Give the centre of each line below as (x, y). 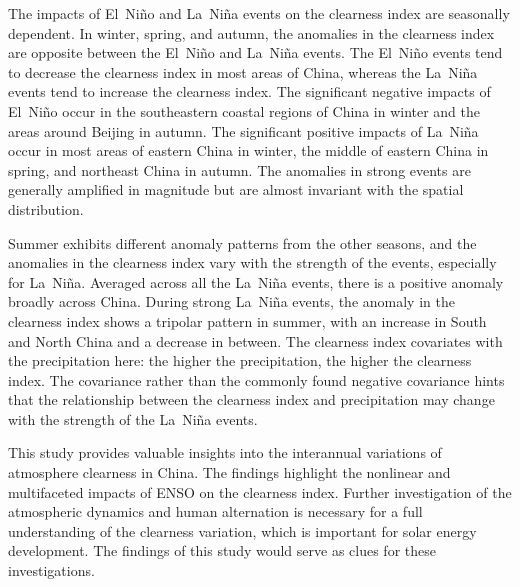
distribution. (46, 208)
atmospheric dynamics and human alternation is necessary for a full (215, 511)
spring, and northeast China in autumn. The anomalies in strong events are (239, 169)
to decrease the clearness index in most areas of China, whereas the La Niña (243, 71)
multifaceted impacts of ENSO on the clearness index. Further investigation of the (260, 491)
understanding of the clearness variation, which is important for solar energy (242, 530)
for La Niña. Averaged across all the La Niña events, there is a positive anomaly (256, 281)
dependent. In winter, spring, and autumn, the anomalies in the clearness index (251, 32)
